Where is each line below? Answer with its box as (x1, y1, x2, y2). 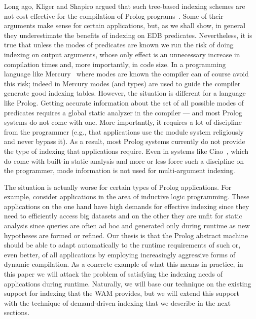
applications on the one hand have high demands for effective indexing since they (4, 201, 249, 211)
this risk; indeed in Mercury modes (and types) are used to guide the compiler (4, 78, 241, 88)
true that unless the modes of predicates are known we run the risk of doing (4, 39, 234, 50)
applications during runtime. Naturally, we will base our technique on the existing (4, 278, 252, 288)
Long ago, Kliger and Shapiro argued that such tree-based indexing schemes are (4, 1, 245, 11)
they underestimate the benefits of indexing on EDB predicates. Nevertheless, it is (4, 30, 253, 40)
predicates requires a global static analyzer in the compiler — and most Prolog (4, 107, 242, 117)
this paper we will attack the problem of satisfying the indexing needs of (4, 269, 223, 279)
